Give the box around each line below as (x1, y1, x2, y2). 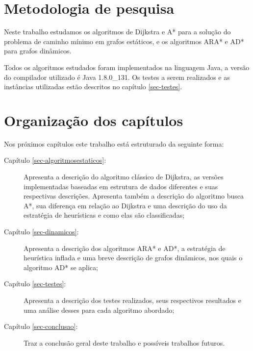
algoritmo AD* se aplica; (24, 262, 98, 272)
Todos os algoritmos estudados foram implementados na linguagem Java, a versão (4, 62, 250, 72)
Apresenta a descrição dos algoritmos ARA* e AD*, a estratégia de (24, 243, 226, 253)
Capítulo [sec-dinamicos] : (4, 226, 79, 236)
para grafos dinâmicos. (4, 46, 72, 56)
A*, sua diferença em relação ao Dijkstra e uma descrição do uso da (24, 200, 227, 210)
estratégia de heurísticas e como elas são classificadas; (24, 210, 185, 220)
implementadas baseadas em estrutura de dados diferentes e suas (24, 181, 218, 191)
